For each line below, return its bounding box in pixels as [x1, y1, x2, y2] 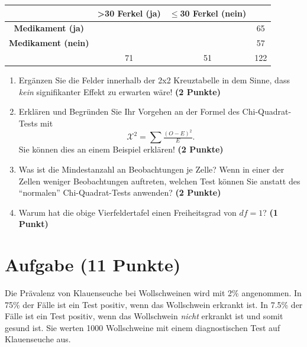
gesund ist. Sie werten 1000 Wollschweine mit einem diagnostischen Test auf [5, 321, 280, 333]
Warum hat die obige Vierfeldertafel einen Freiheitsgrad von [18, 206, 237, 218]
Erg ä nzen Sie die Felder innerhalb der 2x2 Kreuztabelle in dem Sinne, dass [18, 74, 290, 86]
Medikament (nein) [9, 37, 89, 49]
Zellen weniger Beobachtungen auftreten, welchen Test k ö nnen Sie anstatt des [18, 174, 300, 187]
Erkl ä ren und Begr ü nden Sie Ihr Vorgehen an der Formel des [18, 105, 240, 118]
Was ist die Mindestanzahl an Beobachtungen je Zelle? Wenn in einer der [18, 163, 285, 175]
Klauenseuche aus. [5, 333, 71, 345]
